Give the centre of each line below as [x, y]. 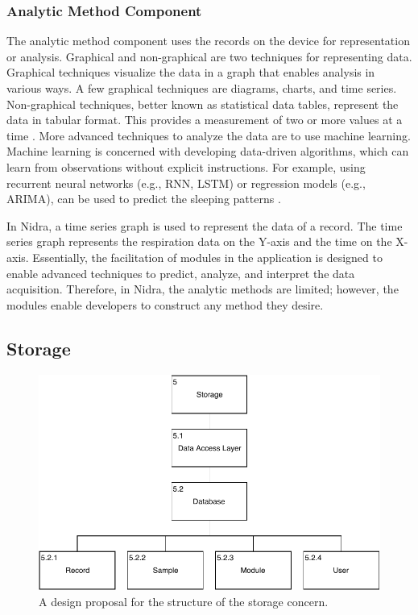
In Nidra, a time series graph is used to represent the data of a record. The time [205, 225]
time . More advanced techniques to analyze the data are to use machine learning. [209, 135]
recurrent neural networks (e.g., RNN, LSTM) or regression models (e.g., [186, 183]
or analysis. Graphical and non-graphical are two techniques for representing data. [209, 56]
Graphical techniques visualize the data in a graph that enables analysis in [191, 72]
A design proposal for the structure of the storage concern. [184, 601]
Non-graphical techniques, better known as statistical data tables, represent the [203, 104]
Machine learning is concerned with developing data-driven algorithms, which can [208, 151]
